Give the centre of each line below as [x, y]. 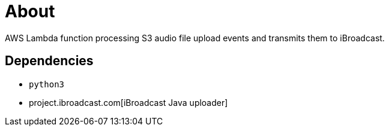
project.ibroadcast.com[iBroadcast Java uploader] [128, 102]
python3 [47, 84]
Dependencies [49, 61]
